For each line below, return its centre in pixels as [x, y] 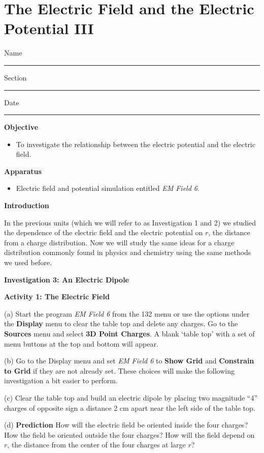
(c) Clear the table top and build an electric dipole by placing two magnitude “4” [131, 397]
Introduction [27, 205]
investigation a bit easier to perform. [61, 380]
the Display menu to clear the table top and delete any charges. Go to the [121, 323]
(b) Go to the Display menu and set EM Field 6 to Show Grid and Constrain [129, 361]
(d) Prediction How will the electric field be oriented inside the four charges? [126, 425]
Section [15, 77]
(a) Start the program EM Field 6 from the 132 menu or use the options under [127, 313]
